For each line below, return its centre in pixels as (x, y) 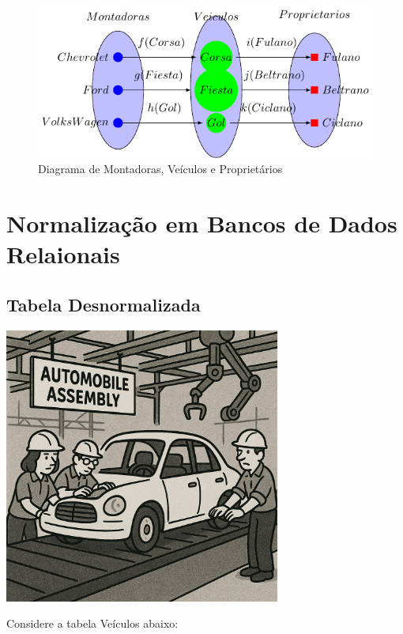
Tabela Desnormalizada (104, 304)
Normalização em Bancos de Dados (202, 223)
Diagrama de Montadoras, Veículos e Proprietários (160, 169)
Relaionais (63, 254)
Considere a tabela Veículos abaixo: (92, 623)
